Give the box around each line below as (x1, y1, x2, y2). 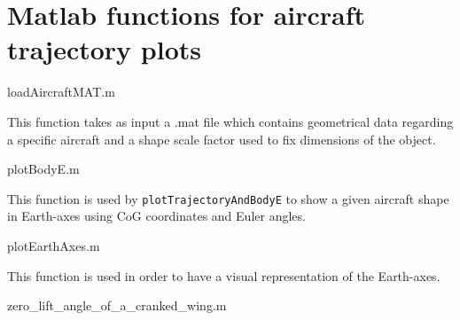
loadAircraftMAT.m (7, 82, 115, 101)
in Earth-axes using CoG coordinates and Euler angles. (7, 207, 306, 225)
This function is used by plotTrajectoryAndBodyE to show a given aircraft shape (7, 189, 449, 207)
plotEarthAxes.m (7, 236, 100, 254)
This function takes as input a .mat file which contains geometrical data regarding (7, 112, 454, 130)
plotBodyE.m (7, 160, 80, 178)
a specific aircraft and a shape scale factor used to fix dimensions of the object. (7, 129, 436, 148)
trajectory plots (7, 31, 201, 67)
